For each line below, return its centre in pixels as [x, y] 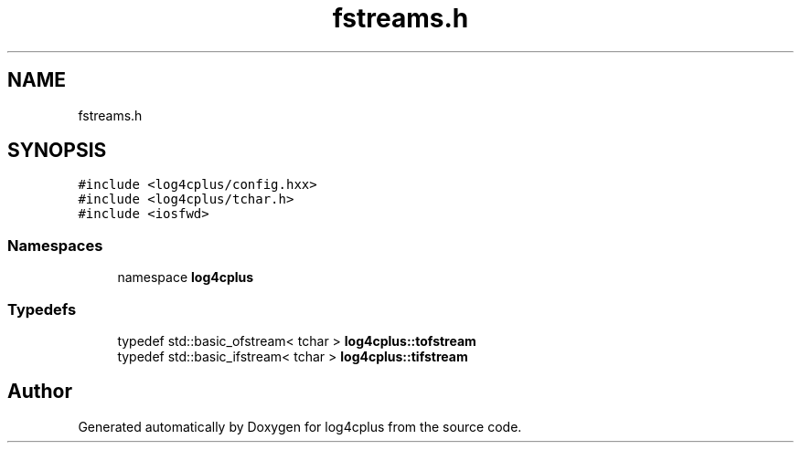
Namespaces [55, 245]
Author [40, 392]
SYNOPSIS [57, 151]
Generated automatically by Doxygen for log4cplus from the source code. [300, 426]
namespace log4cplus [186, 277]
